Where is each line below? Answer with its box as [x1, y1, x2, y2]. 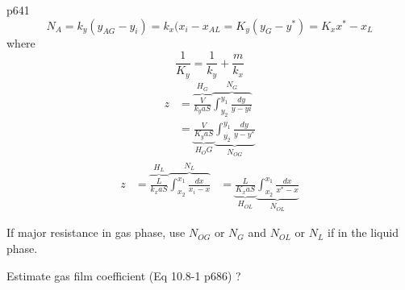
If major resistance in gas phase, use [6, 224, 186, 241]
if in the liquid [328, 224, 399, 241]
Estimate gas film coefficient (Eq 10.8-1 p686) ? [6, 267, 241, 284]
